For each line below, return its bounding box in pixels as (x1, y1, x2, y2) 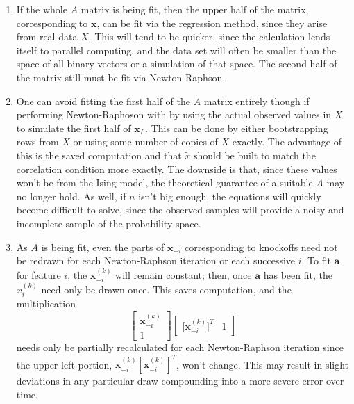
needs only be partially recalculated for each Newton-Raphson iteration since (16, 340, 344, 355)
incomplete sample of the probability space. (16, 216, 201, 230)
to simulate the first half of (16, 120, 131, 135)
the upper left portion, (16, 357, 112, 371)
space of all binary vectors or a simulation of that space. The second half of (16, 56, 337, 71)
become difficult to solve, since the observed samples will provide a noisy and (16, 202, 344, 217)
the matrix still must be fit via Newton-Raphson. (16, 70, 226, 84)
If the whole (16, 2, 67, 16)
